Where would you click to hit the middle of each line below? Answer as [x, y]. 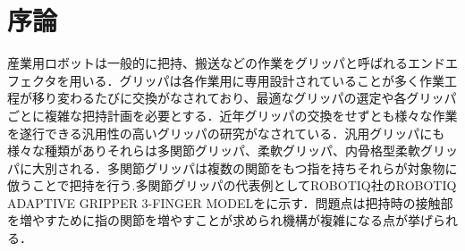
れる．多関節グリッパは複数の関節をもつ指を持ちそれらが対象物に [263, 167]
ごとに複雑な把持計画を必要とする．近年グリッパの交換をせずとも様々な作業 [232, 115]
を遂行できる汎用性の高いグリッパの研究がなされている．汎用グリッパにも [226, 133]
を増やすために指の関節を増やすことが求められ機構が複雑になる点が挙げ [220, 220]
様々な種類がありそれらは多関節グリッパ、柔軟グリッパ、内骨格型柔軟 [214, 151]
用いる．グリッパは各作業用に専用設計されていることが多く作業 [257, 80]
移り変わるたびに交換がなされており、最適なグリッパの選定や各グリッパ [244, 98]
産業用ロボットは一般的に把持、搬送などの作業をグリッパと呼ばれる [207, 63]
